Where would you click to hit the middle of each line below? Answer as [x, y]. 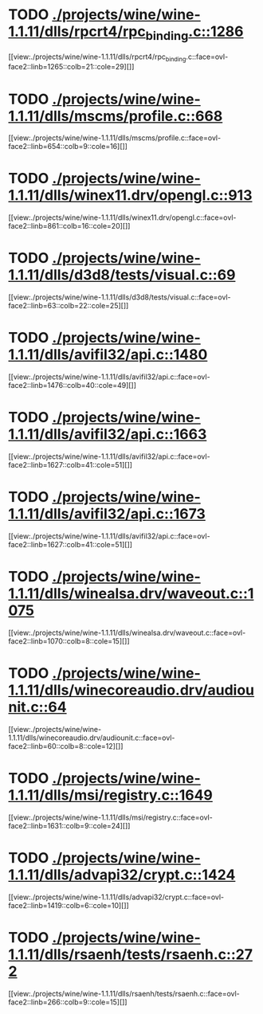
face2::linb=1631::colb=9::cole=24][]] [69, 825]
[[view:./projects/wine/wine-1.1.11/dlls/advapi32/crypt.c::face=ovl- [116, 897]
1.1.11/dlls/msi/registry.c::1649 [111, 795]
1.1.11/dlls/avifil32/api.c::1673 [107, 514]
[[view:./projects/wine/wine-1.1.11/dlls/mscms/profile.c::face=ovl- [115, 138]
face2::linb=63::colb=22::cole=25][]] [69, 306]
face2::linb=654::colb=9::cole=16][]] [68, 147]
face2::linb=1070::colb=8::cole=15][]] [69, 641]
